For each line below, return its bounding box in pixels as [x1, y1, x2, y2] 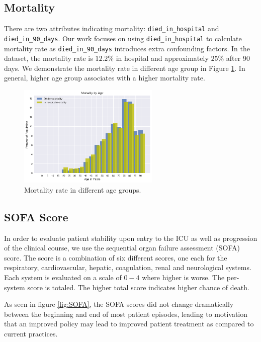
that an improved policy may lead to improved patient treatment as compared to [4, 318, 254, 329]
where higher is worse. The [142, 272, 225, 282]
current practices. [4, 328, 58, 338]
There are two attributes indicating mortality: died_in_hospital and [4, 23, 219, 34]
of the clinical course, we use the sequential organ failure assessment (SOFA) [4, 242, 240, 253]
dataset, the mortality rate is [4, 53, 93, 63]
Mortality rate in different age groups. [24, 184, 141, 195]
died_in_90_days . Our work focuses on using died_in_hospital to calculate [4, 33, 242, 43]
